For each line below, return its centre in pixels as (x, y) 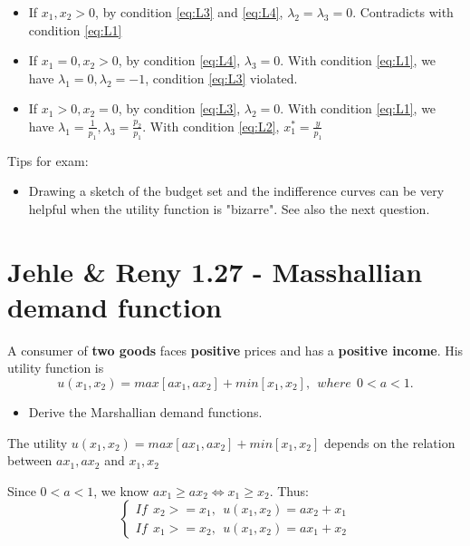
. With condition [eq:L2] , (211, 126)
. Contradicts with (403, 12)
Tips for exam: (48, 160)
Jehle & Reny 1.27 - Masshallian (215, 271)
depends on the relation (390, 442)
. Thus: (289, 490)
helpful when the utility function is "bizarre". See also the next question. (229, 208)
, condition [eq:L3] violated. (221, 78)
